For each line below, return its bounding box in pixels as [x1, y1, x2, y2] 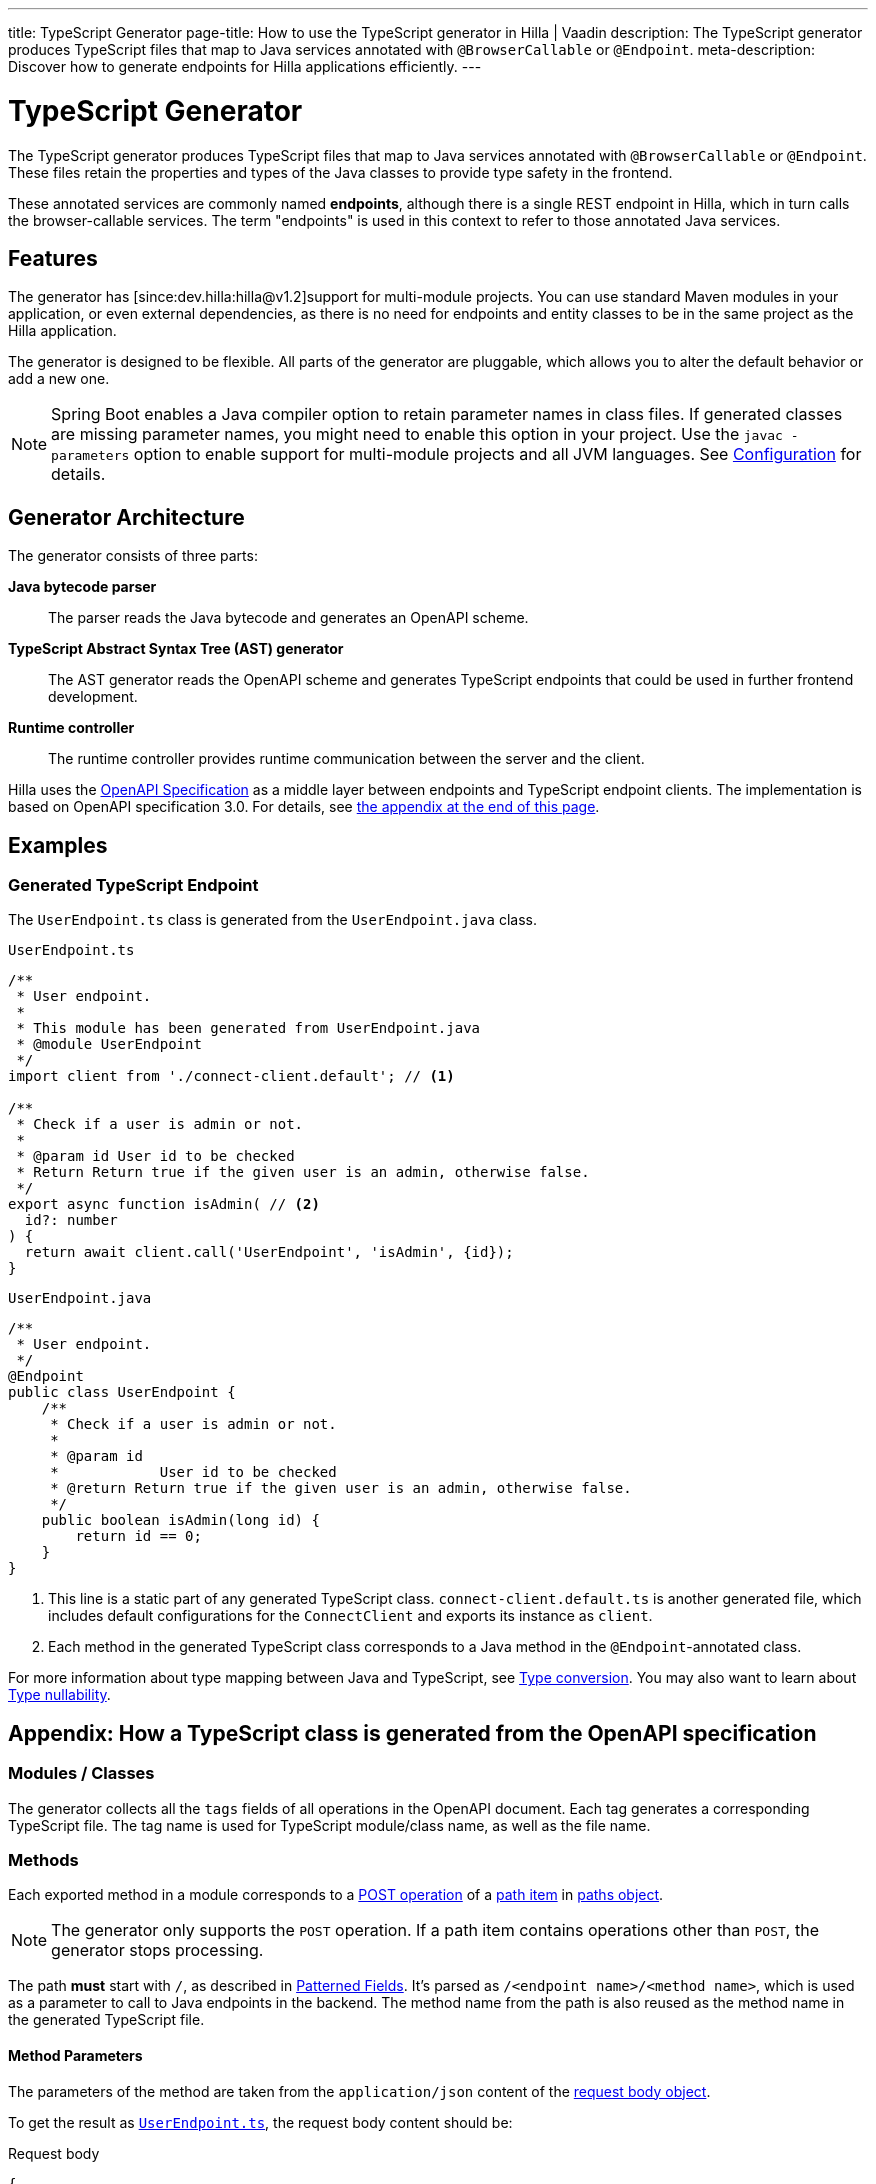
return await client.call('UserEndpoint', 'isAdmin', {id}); [24, 1244, 514, 1261]
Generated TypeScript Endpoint [8, 875, 259, 896]
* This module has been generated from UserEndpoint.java [16, 1020, 481, 1037]
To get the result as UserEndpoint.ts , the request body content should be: [8, 2113, 513, 2131]
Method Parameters [8, 2046, 143, 2064]
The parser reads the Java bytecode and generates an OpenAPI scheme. [48, 609, 529, 627]
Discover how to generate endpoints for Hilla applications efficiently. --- [8, 58, 482, 75]
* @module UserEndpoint [16, 1036, 202, 1053]
